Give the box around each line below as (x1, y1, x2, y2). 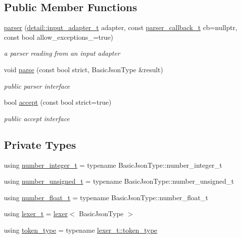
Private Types (4, 137, 76, 152)
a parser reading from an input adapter (4, 48, 120, 58)
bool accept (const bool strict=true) (4, 97, 112, 107)
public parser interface (4, 80, 70, 91)
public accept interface (4, 113, 70, 123)
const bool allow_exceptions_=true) (4, 32, 113, 42)
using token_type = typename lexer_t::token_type (4, 224, 157, 235)
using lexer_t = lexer (4, 208, 68, 219)
